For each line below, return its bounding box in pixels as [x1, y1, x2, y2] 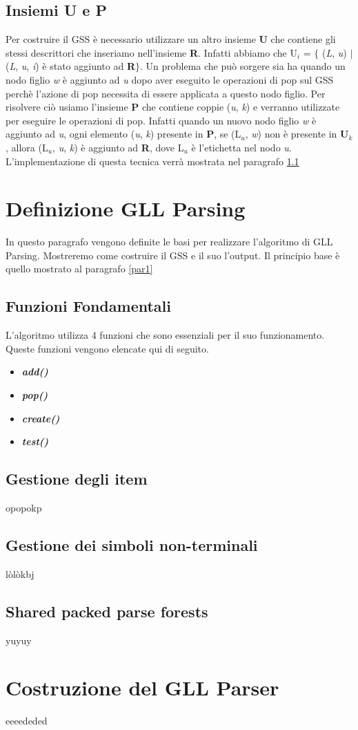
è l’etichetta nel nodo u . [191, 140, 292, 154]
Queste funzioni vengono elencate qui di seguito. [6, 341, 209, 355]
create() [21, 411, 60, 425]
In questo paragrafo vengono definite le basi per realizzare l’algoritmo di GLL [6, 234, 333, 249]
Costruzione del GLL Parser [6, 673, 279, 702]
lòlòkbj [6, 566, 34, 581]
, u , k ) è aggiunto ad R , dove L [52, 140, 184, 154]
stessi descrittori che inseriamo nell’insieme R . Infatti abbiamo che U [6, 45, 297, 59]
